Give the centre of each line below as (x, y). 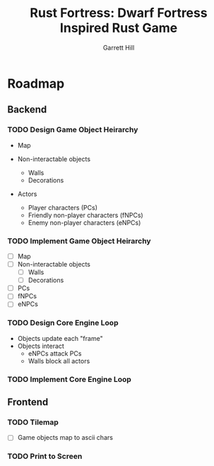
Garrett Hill (119, 47)
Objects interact (41, 346)
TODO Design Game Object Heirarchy (73, 130)
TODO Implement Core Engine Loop (70, 379)
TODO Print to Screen (45, 456)
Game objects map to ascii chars (65, 438)
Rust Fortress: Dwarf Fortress (119, 13)
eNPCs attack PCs (55, 353)
